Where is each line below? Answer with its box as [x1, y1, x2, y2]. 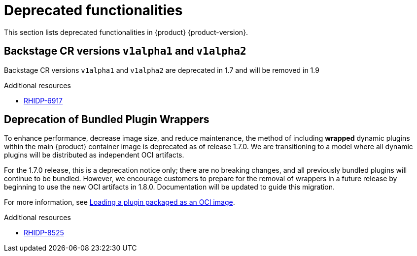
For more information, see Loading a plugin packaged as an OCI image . [4, 198, 235, 207]
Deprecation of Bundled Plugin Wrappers [4, 113, 209, 126]
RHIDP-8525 [24, 228, 64, 237]
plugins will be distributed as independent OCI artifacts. [4, 151, 184, 160]
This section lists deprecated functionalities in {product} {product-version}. [4, 28, 248, 36]
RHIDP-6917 [24, 96, 63, 105]
